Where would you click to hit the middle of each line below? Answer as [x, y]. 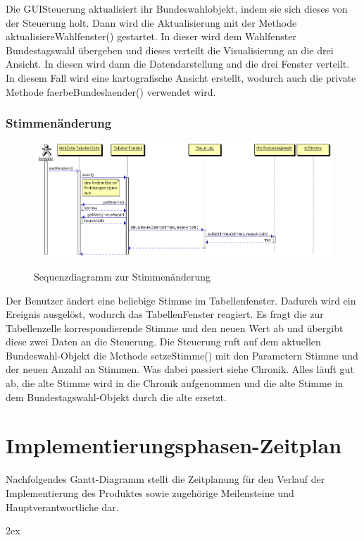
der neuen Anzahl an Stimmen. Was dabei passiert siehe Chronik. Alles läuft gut [180, 369]
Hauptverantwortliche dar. [62, 507]
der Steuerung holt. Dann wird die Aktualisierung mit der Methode [151, 22]
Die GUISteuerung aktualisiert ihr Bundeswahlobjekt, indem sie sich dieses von [177, 8]
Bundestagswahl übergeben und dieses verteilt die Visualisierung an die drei [170, 50]
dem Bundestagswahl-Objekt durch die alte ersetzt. [116, 397]
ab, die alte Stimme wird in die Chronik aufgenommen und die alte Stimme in [175, 383]
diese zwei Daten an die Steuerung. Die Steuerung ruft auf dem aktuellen [163, 342]
